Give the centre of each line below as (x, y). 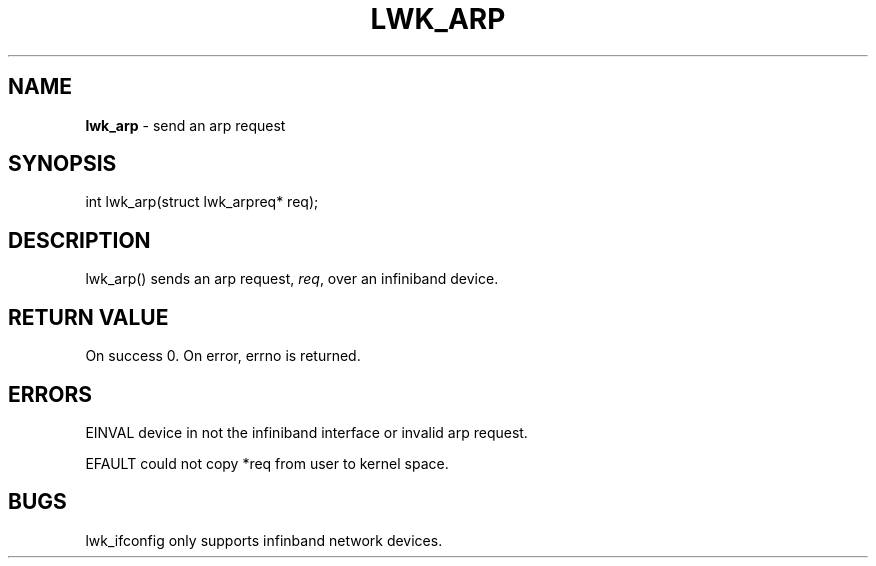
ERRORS (50, 394)
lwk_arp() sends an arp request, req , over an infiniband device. (292, 279)
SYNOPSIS (62, 164)
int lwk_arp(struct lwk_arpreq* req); (202, 202)
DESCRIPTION (79, 240)
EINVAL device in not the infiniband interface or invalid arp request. (306, 432)
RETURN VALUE (88, 317)
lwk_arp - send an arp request (185, 125)
